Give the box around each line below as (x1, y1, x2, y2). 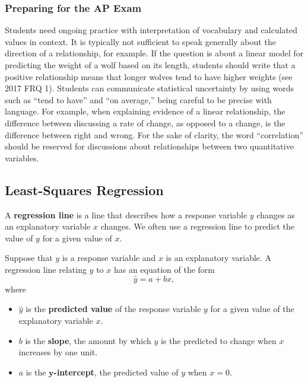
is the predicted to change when (160, 334, 277, 346)
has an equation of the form (113, 263, 215, 275)
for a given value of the (210, 303, 294, 315)
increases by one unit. (18, 346, 98, 358)
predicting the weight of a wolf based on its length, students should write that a (5, 59, 296, 71)
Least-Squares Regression (5, 180, 164, 199)
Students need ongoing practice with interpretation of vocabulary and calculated (5, 24, 298, 36)
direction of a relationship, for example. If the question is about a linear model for (5, 47, 304, 59)
